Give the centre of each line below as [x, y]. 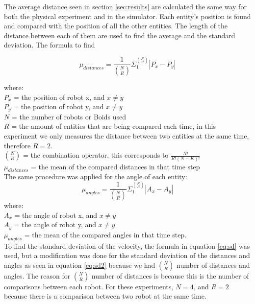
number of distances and [213, 265]
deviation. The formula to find [50, 45]
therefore [17, 145]
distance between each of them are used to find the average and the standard [120, 35]
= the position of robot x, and [59, 97]
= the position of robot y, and [59, 106]
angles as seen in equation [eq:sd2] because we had [80, 265]
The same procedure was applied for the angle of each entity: [96, 176]
